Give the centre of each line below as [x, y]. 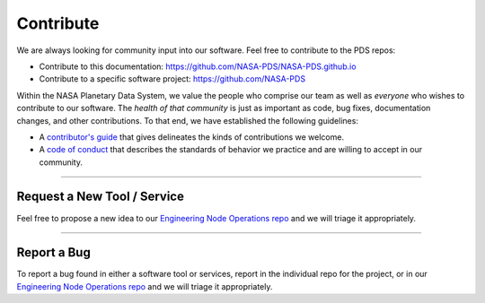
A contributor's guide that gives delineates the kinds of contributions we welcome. [192, 137]
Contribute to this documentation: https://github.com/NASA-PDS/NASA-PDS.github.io [198, 66]
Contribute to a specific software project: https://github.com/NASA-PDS [172, 79]
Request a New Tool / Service [100, 197]
